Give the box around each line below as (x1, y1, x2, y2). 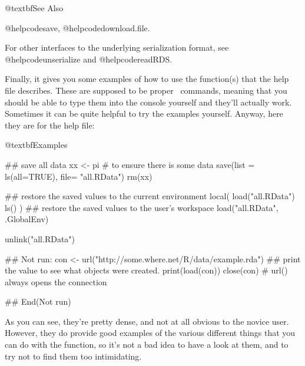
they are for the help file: (5, 118, 95, 131)
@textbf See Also (5, 2, 64, 14)
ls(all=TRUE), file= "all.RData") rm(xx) (5, 170, 152, 182)
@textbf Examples (5, 139, 68, 151)
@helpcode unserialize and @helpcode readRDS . (5, 52, 173, 65)
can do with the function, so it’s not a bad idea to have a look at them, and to (5, 338, 289, 351)
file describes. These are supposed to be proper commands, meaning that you (5, 84, 287, 96)
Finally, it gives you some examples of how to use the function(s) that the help (5, 72, 289, 85)
